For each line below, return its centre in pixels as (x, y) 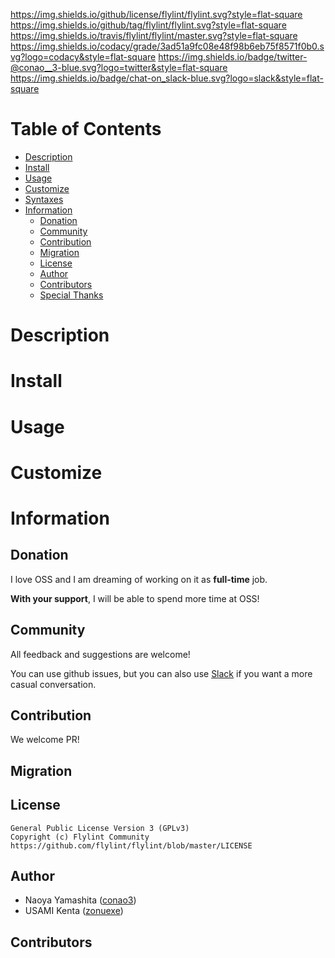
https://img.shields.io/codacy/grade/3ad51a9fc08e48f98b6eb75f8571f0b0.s (167, 46)
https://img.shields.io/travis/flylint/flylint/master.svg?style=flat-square (154, 35)
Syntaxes (44, 199)
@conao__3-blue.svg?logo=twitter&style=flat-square (119, 67)
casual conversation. (53, 684)
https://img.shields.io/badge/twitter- (233, 57)
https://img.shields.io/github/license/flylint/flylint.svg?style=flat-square (156, 14)
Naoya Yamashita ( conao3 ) (80, 900)
